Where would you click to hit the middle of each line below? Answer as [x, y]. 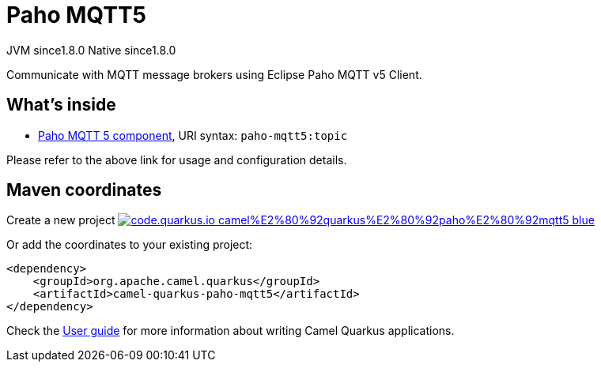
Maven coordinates [84, 190]
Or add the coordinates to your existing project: [130, 245]
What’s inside [61, 105]
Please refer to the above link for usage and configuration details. [177, 160]
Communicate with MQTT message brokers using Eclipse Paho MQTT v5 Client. [214, 74]
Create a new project [61, 220]
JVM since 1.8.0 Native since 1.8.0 [91, 50]
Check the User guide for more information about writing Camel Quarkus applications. [231, 331]
